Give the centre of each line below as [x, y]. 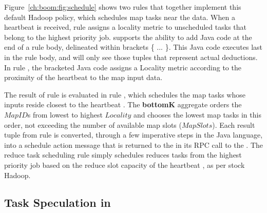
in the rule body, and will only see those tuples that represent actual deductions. [131, 57]
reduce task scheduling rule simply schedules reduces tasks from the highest [123, 155]
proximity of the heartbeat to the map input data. [83, 77]
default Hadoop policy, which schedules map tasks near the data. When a [120, 17]
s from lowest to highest [65, 114]
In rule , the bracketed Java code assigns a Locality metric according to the [123, 67]
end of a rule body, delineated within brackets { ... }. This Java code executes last [133, 47]
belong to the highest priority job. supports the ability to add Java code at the [128, 37]
